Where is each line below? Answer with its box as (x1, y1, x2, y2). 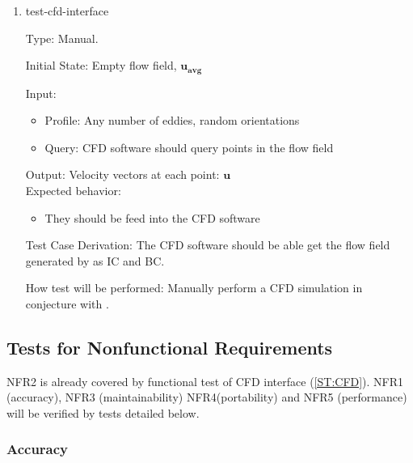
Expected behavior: (25, 182, 121, 199)
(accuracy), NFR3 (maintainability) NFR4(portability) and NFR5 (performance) (6, 389, 407, 406)
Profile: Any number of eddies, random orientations (44, 112, 300, 129)
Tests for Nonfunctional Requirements (6, 334, 333, 359)
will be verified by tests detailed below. (6, 404, 200, 421)
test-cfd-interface (25, 2, 109, 19)
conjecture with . (25, 295, 109, 312)
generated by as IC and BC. (25, 252, 165, 269)
